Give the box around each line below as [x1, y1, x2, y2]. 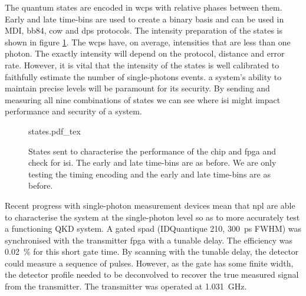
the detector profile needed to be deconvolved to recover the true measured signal [5, 268, 299, 281]
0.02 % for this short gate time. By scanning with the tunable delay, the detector [5, 245, 299, 258]
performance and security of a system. [5, 105, 142, 117]
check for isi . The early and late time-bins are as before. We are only [28, 156, 277, 169]
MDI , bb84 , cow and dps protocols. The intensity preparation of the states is [5, 24, 283, 37]
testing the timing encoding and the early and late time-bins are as [28, 167, 271, 180]
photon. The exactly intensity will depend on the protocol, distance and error [5, 47, 285, 60]
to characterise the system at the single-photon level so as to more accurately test [5, 211, 300, 223]
